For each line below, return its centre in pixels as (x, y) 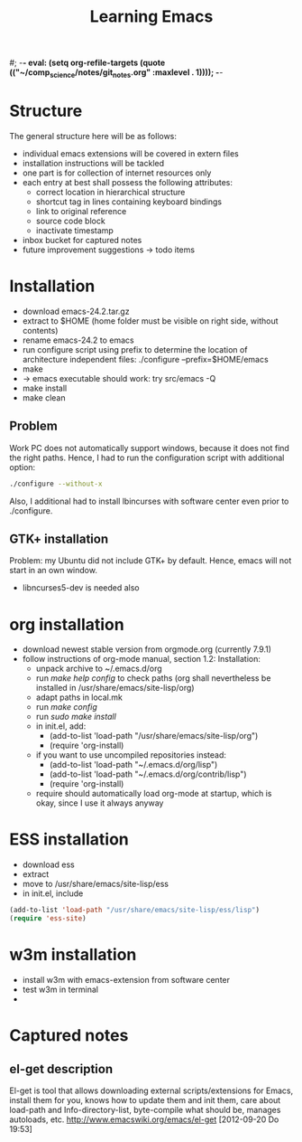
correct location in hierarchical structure (110, 192)
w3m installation (73, 955)
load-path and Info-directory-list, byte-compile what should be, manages (145, 1109)
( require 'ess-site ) (48, 919)
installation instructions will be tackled (93, 163)
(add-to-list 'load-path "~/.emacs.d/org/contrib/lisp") (148, 774)
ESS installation (69, 840)
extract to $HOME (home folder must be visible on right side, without (150, 321)
